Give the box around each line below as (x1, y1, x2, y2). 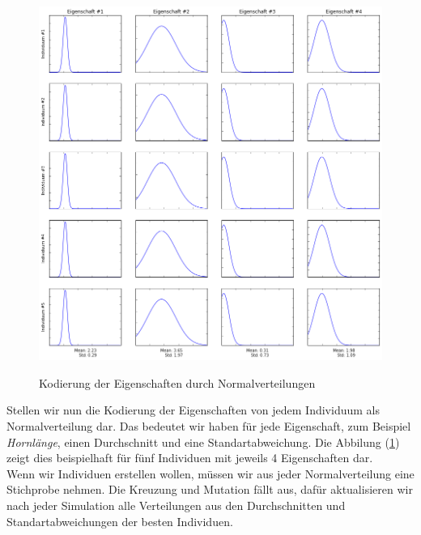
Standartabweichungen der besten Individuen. (6, 512, 233, 529)
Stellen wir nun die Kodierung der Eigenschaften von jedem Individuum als (6, 401, 380, 418)
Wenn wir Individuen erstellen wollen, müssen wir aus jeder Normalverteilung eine (6, 465, 415, 482)
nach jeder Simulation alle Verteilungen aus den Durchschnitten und (6, 496, 346, 513)
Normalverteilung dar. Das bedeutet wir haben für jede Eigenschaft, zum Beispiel (6, 417, 411, 434)
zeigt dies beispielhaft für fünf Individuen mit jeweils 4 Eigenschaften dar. (6, 449, 373, 466)
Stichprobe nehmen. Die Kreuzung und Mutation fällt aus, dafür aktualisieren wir (6, 481, 413, 498)
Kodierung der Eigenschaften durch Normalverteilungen (39, 374, 316, 391)
